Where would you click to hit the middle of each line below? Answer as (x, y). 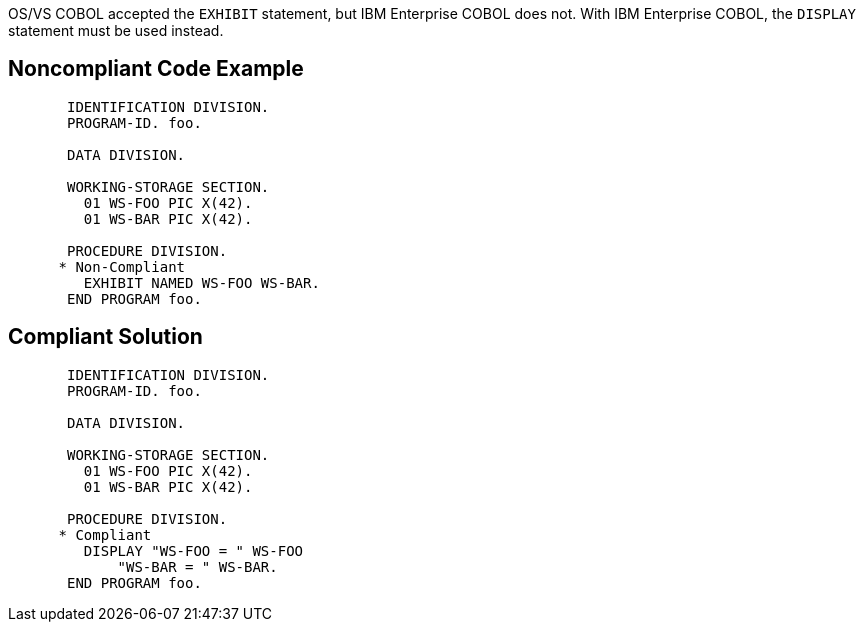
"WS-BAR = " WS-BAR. (197, 566)
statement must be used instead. (116, 30)
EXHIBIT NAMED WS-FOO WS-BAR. (201, 282)
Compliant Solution (105, 337)
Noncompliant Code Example (156, 69)
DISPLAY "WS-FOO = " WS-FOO (193, 550)
